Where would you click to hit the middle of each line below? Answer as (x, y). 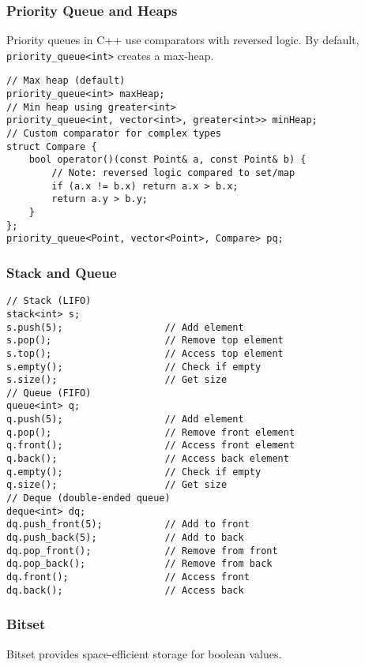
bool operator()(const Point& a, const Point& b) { (167, 160)
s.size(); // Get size (117, 380)
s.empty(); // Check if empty (134, 367)
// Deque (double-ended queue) (88, 498)
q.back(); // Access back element (148, 459)
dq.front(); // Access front (128, 577)
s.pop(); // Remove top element (145, 341)
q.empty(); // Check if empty (134, 472)
